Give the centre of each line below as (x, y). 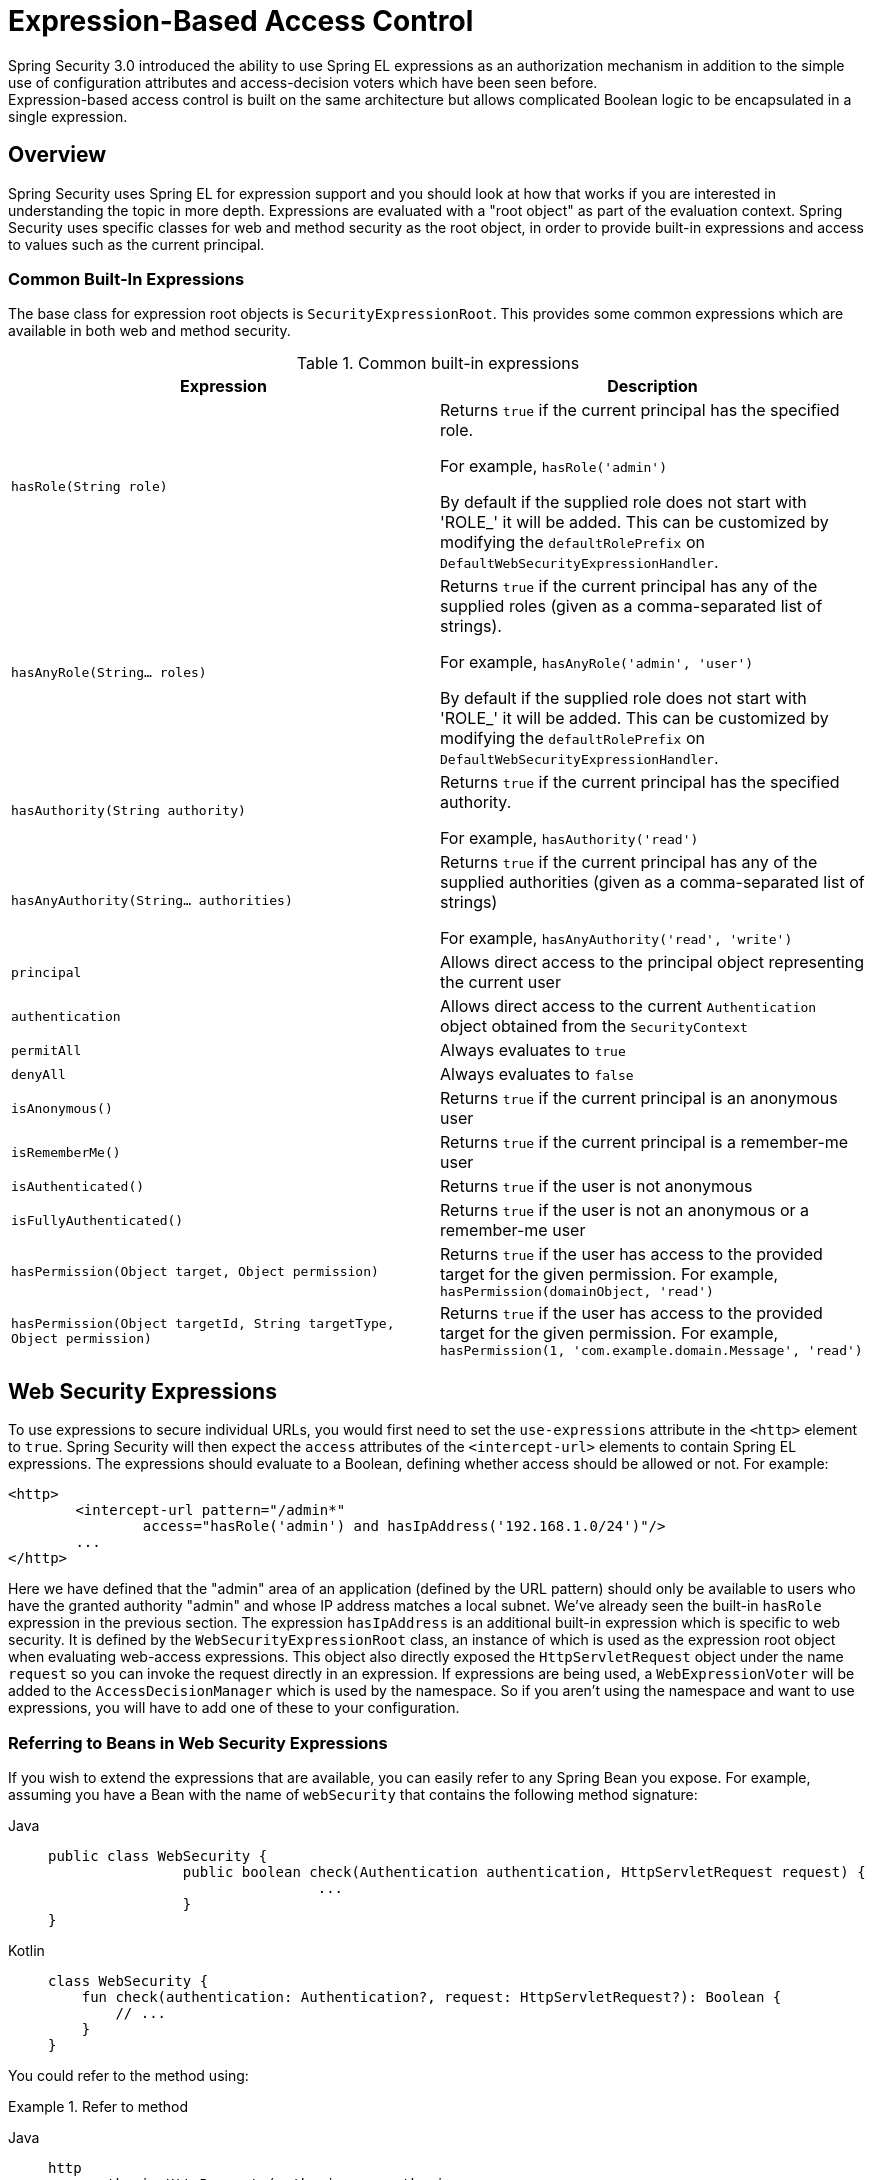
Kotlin (26, 1950)
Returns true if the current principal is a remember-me (644, 1142)
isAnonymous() (62, 1108)
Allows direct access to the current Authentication (628, 1006)
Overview (57, 155)
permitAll (46, 1050)
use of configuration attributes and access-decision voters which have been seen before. (303, 82)
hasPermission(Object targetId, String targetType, (203, 1323)
